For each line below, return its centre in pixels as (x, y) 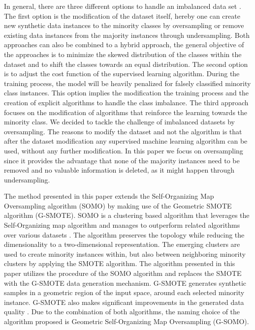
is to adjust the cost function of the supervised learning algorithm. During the (122, 74)
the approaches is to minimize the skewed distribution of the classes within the (123, 54)
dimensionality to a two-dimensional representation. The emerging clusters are (122, 244)
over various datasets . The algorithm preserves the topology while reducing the (124, 234)
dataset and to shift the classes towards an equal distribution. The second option (126, 64)
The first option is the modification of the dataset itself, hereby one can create (122, 15)
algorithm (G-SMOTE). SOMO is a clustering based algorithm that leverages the (127, 215)
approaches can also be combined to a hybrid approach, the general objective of (124, 45)
